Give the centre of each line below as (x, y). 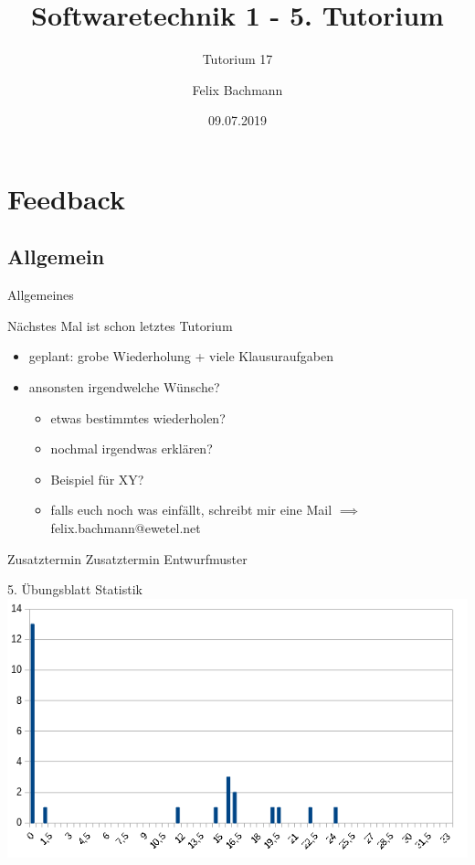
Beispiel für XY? (97, 479)
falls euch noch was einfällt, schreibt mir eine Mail (191, 510)
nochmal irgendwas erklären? (132, 449)
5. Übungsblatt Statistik (75, 589)
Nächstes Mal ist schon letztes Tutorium (120, 325)
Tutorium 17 (237, 59)
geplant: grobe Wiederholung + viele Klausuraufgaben (181, 356)
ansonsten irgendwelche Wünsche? (124, 387)
